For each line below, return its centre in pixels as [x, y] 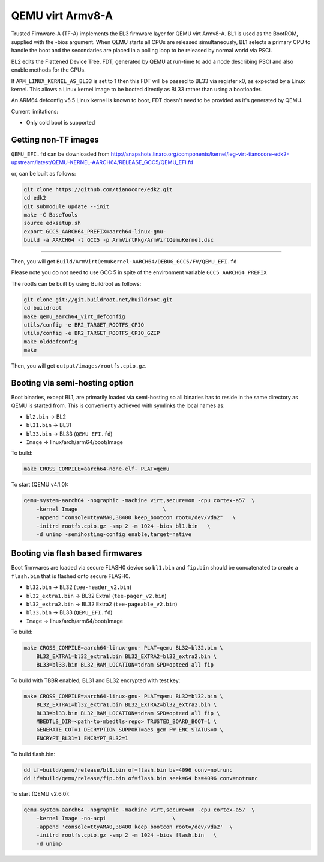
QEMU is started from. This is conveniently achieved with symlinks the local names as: [118, 405]
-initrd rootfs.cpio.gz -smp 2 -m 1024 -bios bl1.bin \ [123, 526]
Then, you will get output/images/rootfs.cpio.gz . [79, 366]
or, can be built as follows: [43, 173]
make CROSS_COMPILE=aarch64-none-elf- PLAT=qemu [97, 469]
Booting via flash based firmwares [76, 553]
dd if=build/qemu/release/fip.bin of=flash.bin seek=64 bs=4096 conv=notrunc [141, 778]
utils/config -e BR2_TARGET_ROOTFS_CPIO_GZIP [92, 333]
